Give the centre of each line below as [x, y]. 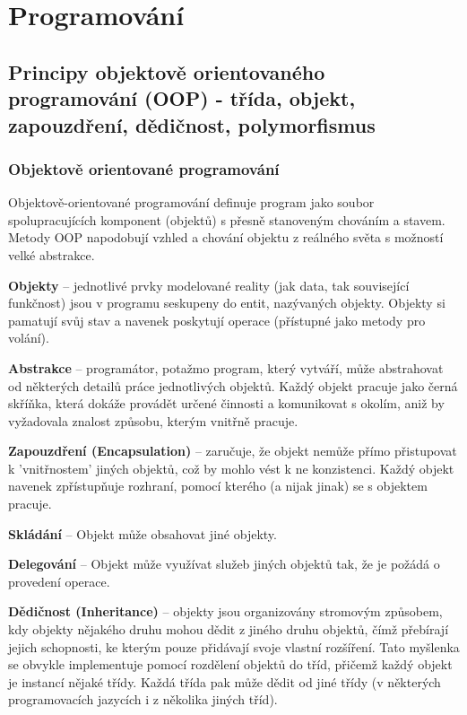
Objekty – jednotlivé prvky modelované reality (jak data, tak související [209, 285]
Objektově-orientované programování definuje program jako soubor [191, 202]
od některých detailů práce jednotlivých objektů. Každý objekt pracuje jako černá [233, 385]
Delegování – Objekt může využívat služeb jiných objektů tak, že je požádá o [224, 564]
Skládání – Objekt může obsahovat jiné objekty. [143, 533]
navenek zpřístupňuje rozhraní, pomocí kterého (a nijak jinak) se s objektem [218, 486]
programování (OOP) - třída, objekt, [182, 98]
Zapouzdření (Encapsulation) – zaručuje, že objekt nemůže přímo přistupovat [233, 451]
